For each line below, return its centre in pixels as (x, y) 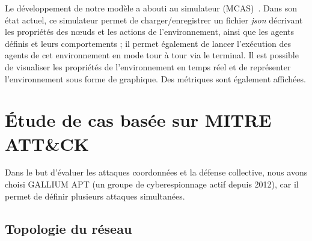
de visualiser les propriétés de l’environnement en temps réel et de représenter (148, 66)
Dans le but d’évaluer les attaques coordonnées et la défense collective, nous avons (156, 172)
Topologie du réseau (69, 228)
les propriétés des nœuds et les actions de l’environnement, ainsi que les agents (150, 32)
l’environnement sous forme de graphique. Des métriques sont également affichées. (155, 78)
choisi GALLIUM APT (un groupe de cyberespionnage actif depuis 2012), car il (152, 184)
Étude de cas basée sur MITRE (138, 120)
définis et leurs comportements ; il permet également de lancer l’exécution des (148, 43)
